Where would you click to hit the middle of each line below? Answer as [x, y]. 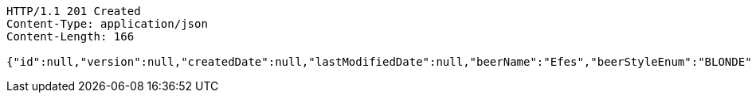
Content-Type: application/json [107, 24]
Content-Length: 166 [70, 36]
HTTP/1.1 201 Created [74, 11]
